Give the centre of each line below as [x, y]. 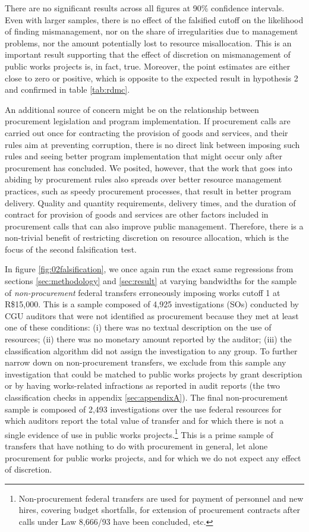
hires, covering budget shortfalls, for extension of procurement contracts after [160, 510]
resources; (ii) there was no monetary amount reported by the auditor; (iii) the [148, 339]
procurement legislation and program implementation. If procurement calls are [148, 121]
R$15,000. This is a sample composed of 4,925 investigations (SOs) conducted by [152, 304]
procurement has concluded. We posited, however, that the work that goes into [149, 167]
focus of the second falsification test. [71, 249]
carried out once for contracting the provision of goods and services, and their [146, 132]
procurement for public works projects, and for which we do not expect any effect [153, 457]
